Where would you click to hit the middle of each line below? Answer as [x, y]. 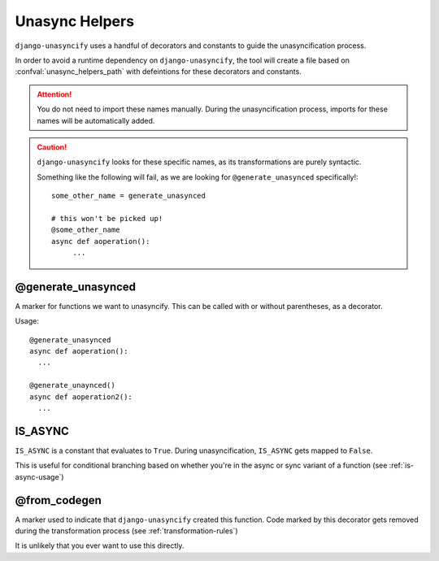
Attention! [54, 94]
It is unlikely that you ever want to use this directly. [100, 546]
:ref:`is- [402, 465]
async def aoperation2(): [81, 397]
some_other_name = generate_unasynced [129, 196]
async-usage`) [39, 476]
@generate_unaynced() [72, 385]
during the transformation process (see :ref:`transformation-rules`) [127, 531]
